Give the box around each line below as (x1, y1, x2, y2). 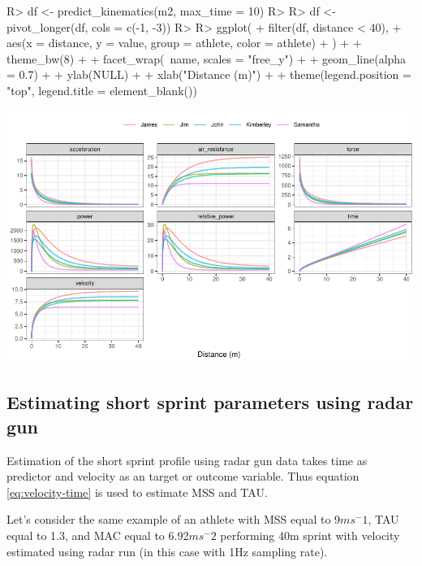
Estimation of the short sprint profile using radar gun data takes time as (6, 451, 368, 468)
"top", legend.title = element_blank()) (6, 81, 197, 98)
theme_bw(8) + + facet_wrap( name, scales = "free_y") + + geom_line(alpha (6, 50, 407, 67)
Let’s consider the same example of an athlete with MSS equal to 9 (6, 511, 341, 528)
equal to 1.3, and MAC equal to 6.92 (6, 526, 189, 543)
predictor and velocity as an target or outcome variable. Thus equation (6, 468, 360, 485)
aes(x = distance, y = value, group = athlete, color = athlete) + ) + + (6, 34, 362, 51)
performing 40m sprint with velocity (220, 526, 400, 543)
